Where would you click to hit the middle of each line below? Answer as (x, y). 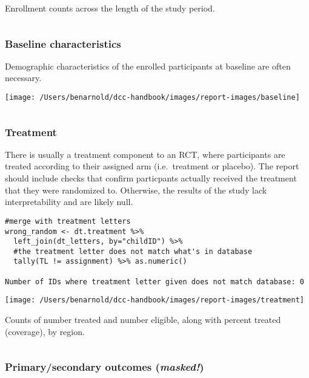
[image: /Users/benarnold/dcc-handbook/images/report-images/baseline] (152, 97)
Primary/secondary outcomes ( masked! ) (105, 367)
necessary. (23, 78)
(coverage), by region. (45, 331)
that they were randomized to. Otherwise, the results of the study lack (136, 190)
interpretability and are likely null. (69, 202)
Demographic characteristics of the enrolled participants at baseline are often (148, 66)
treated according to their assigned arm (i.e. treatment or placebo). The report (152, 166)
